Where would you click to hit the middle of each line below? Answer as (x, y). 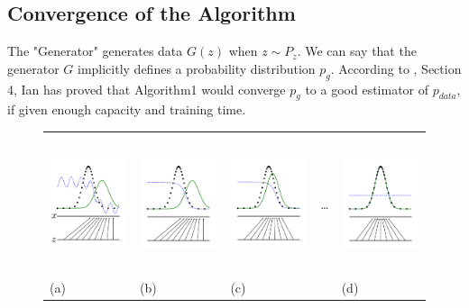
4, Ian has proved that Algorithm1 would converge (147, 89)
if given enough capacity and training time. (127, 109)
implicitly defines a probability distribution (196, 68)
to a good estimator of (367, 89)
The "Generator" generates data (95, 51)
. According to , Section (396, 68)
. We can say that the (357, 51)
